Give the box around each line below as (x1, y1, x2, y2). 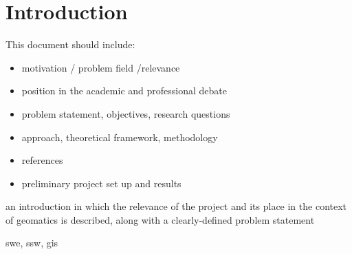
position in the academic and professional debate (21, 83, 227, 98)
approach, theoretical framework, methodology (21, 129, 218, 144)
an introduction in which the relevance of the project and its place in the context (5, 199, 347, 213)
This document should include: (5, 37, 135, 52)
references (21, 153, 63, 167)
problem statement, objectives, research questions (21, 106, 230, 120)
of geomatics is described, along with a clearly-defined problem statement (5, 212, 315, 226)
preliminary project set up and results (21, 176, 181, 190)
